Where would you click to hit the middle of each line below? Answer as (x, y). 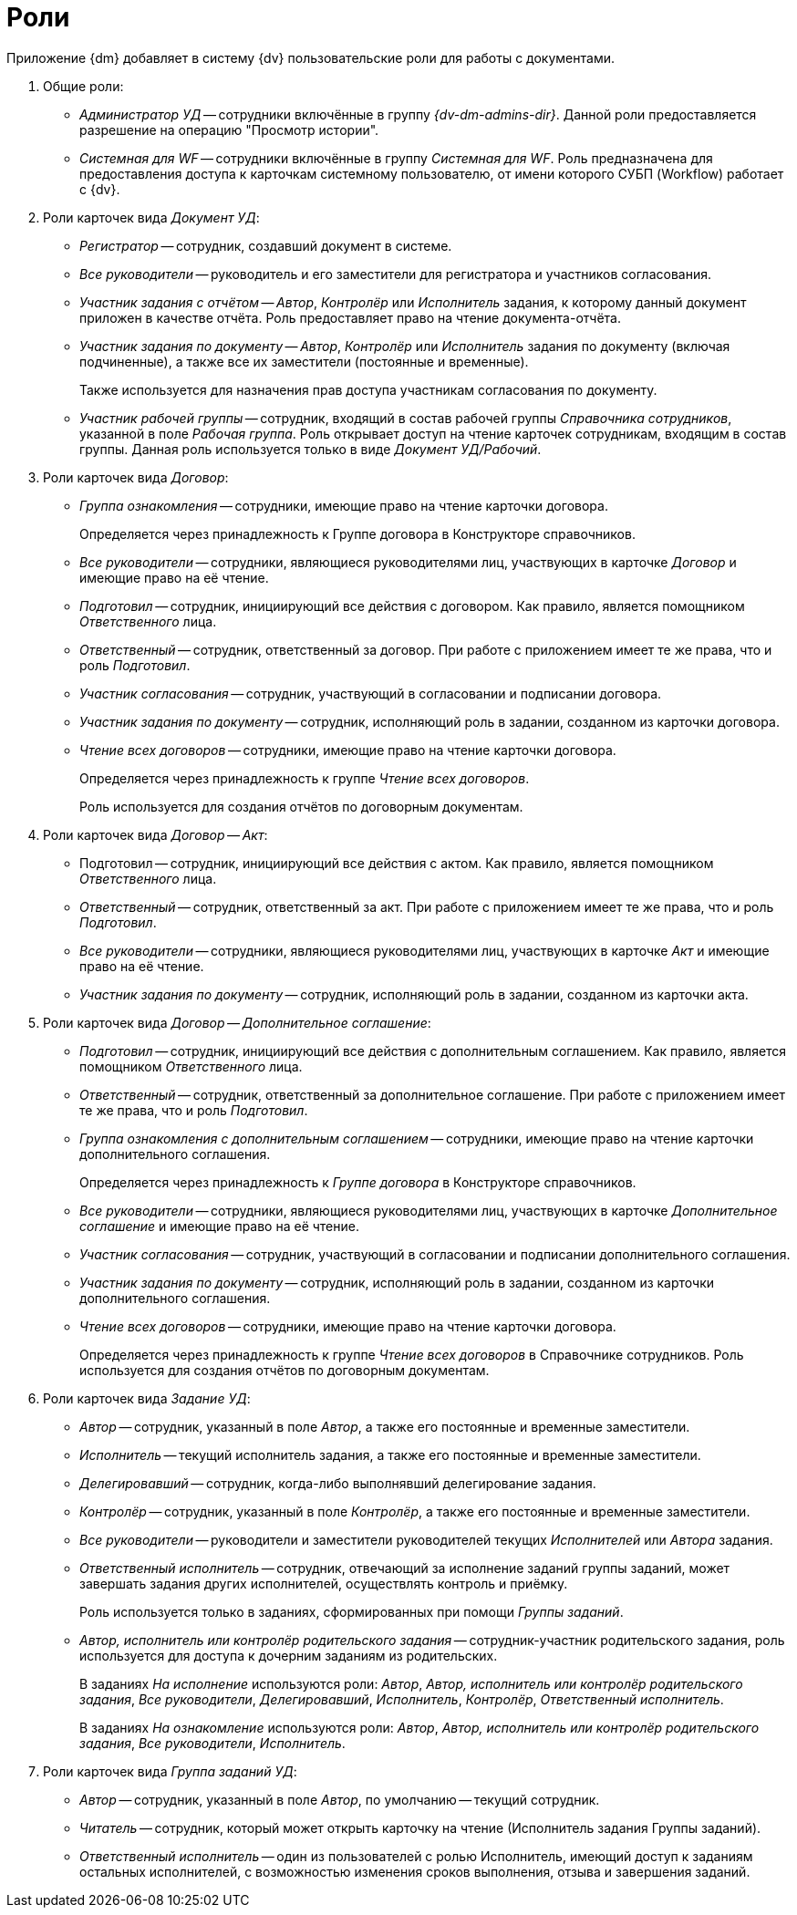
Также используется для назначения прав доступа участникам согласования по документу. (368, 389)
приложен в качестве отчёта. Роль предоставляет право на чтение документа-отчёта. (350, 317)
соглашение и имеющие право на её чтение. (219, 1226)
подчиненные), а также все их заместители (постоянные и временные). (304, 361)
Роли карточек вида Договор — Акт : (155, 834)
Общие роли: (83, 86)
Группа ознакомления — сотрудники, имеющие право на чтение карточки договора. (344, 505)
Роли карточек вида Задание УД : (147, 1398)
